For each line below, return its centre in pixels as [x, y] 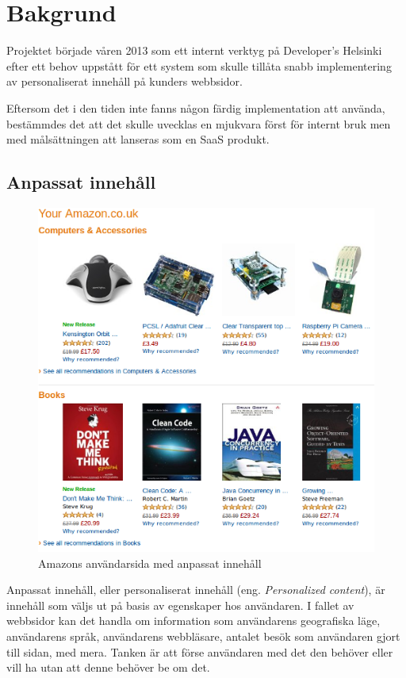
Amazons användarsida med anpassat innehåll [150, 563]
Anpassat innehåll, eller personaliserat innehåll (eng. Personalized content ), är [196, 590]
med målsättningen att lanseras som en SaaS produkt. [138, 139]
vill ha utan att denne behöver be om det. [108, 667]
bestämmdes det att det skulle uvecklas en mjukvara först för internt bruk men [199, 123]
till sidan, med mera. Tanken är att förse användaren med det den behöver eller [200, 651]
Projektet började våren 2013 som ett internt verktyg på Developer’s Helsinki [194, 50]
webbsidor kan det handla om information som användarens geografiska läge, [193, 621]
